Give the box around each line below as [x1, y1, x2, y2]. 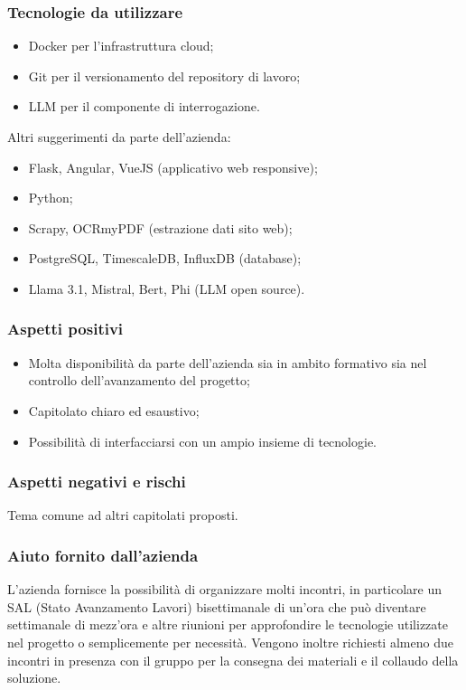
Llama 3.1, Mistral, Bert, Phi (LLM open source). [28, 279, 305, 298]
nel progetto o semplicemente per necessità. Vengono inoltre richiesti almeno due [7, 632, 453, 651]
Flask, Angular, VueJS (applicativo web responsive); [28, 157, 318, 176]
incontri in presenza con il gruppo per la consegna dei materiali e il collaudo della [7, 650, 459, 669]
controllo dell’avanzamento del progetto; [28, 371, 250, 390]
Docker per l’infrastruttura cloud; [28, 36, 214, 55]
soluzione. [7, 668, 61, 687]
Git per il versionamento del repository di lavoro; [28, 66, 301, 85]
